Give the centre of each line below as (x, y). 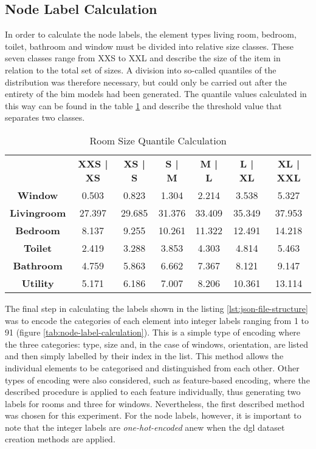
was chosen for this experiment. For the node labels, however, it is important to (153, 415)
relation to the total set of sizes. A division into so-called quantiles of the (141, 69)
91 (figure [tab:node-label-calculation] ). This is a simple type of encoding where (153, 332)
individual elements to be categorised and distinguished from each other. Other (152, 367)
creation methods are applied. (60, 439)
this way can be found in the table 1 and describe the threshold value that (143, 105)
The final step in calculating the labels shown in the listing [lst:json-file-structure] (156, 308)
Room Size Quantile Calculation (158, 140)
